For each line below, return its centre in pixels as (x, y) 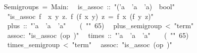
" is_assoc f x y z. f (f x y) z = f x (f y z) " (81, 16)
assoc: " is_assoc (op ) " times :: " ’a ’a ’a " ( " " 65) (98, 35)
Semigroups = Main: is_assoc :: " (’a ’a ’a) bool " (89, 6)
